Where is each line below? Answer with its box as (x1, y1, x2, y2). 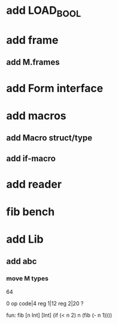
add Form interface (6, 81, 104, 95)
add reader (6, 177, 62, 191)
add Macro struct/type (6, 133, 93, 143)
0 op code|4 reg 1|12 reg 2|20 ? (6, 299, 84, 307)
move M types (6, 275, 49, 283)
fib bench (6, 205, 55, 219)
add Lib (6, 232, 44, 246)
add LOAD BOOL (6, 4, 81, 19)
